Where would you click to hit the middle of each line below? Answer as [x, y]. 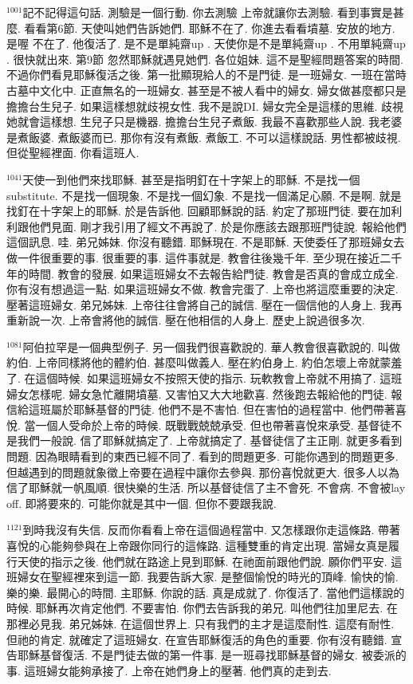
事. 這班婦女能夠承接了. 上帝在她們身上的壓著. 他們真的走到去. [169, 670]
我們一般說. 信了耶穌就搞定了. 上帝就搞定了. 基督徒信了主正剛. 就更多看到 [210, 440]
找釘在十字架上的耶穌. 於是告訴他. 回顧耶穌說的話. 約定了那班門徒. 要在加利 [205, 211]
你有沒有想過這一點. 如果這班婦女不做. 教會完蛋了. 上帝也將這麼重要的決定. [203, 289]
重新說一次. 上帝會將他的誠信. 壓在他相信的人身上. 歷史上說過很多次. [186, 320]
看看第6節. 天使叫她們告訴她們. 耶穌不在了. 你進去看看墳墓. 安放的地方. [210, 28]
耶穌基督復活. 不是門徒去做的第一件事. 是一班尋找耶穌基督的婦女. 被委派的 [212, 655]
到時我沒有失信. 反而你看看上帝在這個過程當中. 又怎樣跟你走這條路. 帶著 [212, 530]
